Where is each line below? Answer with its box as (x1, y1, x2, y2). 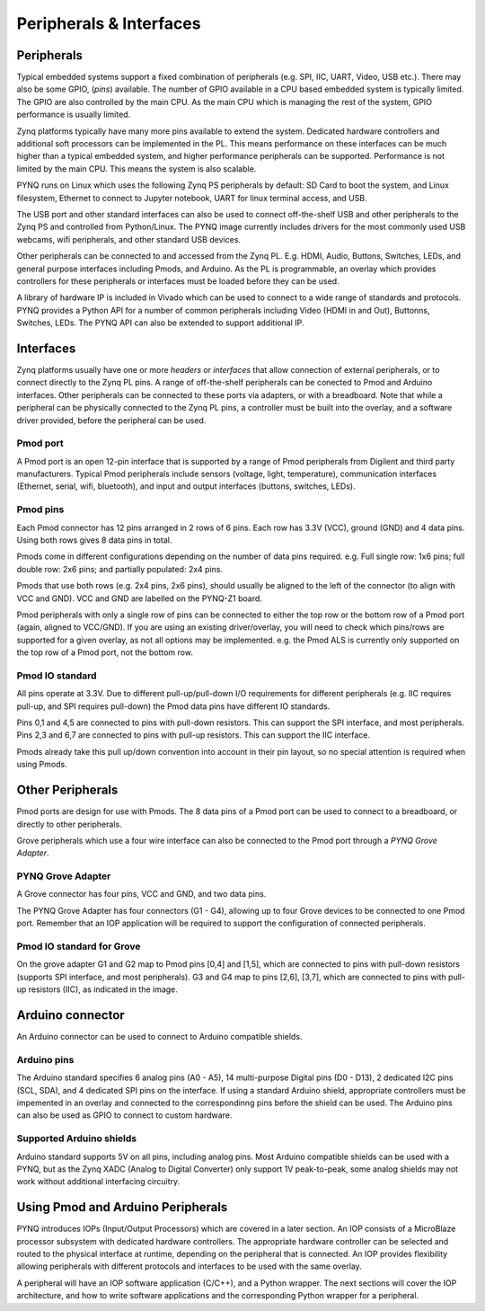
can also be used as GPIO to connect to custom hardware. (16, 1110, 233, 1121)
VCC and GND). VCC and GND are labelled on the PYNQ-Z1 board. (16, 593, 262, 604)
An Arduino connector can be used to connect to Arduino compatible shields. (16, 1032, 303, 1042)
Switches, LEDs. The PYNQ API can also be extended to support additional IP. (16, 317, 304, 328)
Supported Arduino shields (16, 1132, 137, 1145)
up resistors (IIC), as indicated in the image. (16, 984, 179, 995)
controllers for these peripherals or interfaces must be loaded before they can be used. (16, 275, 340, 287)
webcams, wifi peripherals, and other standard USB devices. (16, 234, 242, 244)
